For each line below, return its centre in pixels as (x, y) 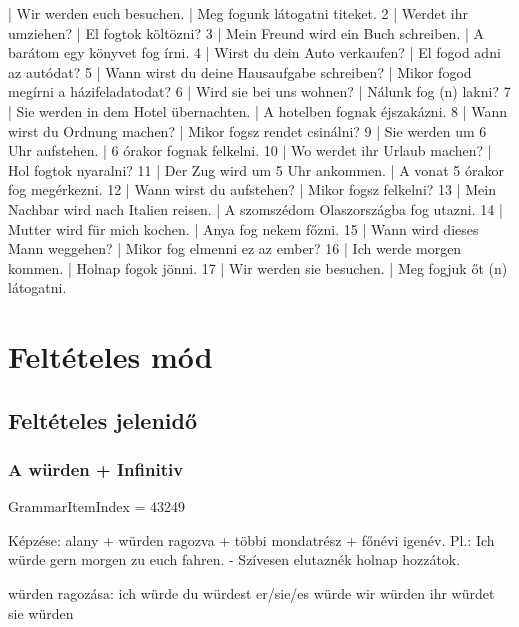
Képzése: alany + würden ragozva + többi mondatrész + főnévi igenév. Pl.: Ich (251, 539)
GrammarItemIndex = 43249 (97, 506)
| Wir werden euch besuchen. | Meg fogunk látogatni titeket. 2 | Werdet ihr (238, 13)
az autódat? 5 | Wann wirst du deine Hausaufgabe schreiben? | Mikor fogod (240, 71)
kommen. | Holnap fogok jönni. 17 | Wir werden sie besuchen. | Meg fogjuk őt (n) (258, 267)
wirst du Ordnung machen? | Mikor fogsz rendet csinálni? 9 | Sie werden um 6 (247, 130)
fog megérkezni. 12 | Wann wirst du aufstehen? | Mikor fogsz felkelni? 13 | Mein (252, 189)
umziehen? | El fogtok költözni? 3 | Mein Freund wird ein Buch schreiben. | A (246, 32)
